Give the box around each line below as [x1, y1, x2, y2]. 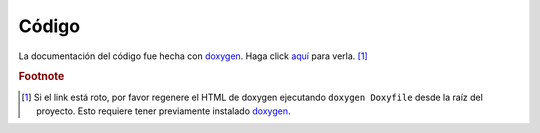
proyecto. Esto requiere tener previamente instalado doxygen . [36, 105, 291, 117]
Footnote [18, 70, 65, 84]
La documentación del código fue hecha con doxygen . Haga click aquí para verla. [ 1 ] [18, 50, 369, 62]
